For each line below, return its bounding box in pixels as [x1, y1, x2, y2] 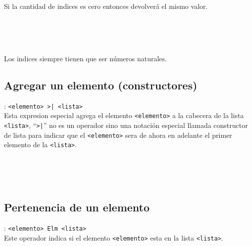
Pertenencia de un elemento [4, 200, 150, 215]
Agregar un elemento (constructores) [4, 77, 198, 92]
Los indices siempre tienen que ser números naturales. [4, 53, 167, 63]
